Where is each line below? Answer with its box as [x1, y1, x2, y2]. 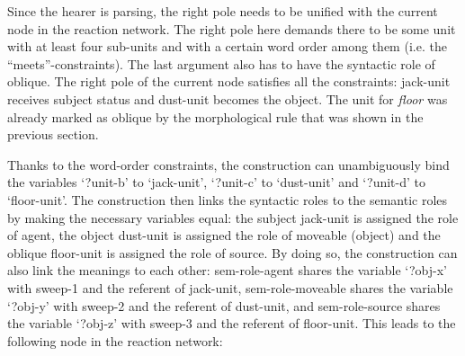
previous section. [7, 125, 99, 144]
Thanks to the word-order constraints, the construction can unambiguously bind [7, 155, 450, 174]
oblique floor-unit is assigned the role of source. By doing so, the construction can [7, 243, 458, 262]
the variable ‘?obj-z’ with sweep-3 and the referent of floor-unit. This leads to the [7, 314, 456, 333]
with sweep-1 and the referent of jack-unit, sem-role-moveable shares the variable [7, 278, 453, 297]
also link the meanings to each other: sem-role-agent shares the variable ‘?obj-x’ [7, 261, 447, 280]
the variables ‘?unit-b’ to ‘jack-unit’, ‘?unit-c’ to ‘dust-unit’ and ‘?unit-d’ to [7, 173, 426, 191]
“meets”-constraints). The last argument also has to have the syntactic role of [7, 54, 435, 73]
